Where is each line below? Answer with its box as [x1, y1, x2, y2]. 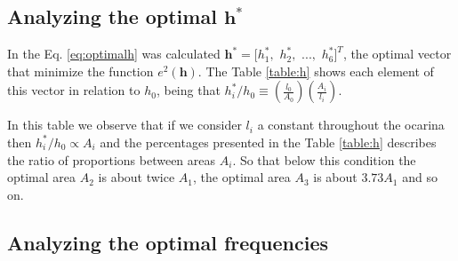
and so [402, 168, 438, 186]
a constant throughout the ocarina [257, 115, 445, 134]
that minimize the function [7, 61, 154, 80]
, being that [156, 81, 221, 99]
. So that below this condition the [232, 150, 416, 169]
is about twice [98, 168, 175, 186]
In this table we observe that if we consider [7, 115, 242, 134]
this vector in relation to [7, 81, 141, 99]
